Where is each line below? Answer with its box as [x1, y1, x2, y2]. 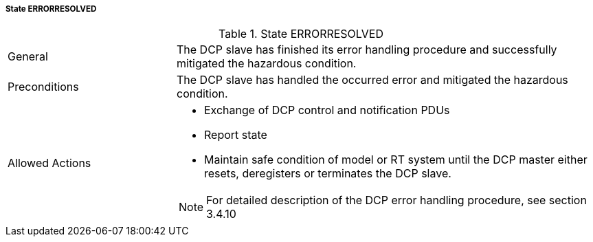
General [8, 49, 48, 64]
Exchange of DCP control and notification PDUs [203, 103, 450, 118]
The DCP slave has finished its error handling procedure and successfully [176, 43, 557, 57]
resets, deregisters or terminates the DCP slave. [203, 166, 451, 181]
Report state [203, 128, 267, 142]
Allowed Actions [8, 156, 91, 170]
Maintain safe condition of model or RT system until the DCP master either [203, 153, 588, 167]
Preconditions [8, 80, 79, 94]
